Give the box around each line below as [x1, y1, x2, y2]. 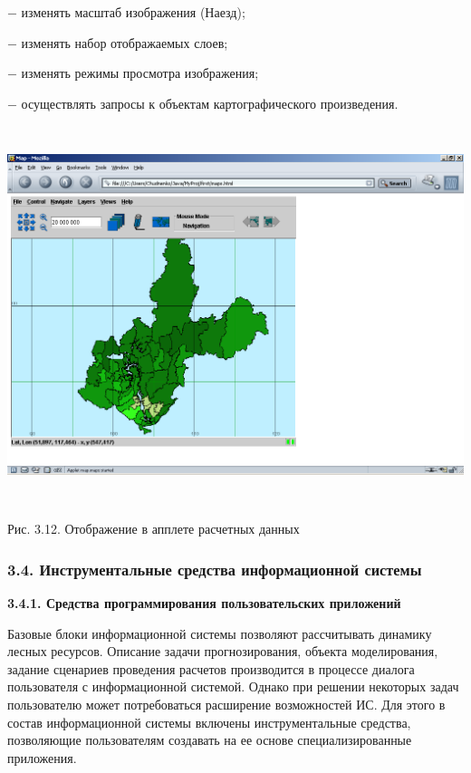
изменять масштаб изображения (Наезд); [21, 3, 245, 21]
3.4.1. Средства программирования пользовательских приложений [7, 594, 401, 613]
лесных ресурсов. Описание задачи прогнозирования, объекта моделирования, [7, 642, 438, 661]
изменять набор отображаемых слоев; [21, 33, 228, 52]
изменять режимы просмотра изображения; [21, 63, 259, 82]
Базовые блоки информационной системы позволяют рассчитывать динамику [7, 623, 432, 643]
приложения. [7, 748, 77, 767]
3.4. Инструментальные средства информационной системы [7, 557, 422, 580]
